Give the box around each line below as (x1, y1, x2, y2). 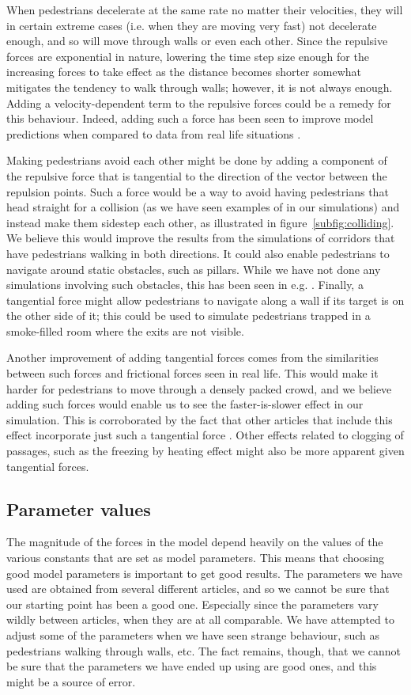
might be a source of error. (6, 673, 136, 689)
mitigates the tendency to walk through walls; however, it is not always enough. (6, 78, 393, 95)
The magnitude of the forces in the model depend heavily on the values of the (6, 534, 383, 550)
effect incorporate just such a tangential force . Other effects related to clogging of (6, 427, 404, 443)
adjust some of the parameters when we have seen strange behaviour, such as (6, 626, 379, 643)
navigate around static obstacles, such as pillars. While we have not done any (6, 260, 381, 277)
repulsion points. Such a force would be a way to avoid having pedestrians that (6, 183, 389, 199)
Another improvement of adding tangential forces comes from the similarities (6, 349, 379, 366)
